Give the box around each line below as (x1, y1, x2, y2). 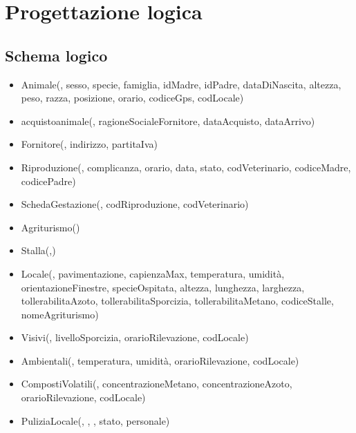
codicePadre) (21, 173, 76, 188)
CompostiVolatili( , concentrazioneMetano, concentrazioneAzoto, (21, 376, 292, 391)
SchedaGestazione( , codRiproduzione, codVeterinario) (21, 197, 249, 211)
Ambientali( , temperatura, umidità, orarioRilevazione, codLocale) (21, 353, 299, 367)
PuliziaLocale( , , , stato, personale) (21, 413, 170, 427)
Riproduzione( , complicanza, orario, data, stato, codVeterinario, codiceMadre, (21, 160, 351, 174)
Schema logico (5, 44, 108, 66)
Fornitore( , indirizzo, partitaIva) (21, 137, 158, 151)
